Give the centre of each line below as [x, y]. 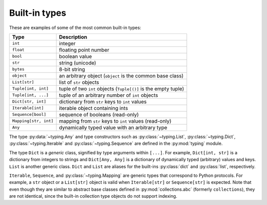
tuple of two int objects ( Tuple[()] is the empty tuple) [122, 89]
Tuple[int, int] [30, 89]
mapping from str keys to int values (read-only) [115, 121]
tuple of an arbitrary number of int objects [109, 95]
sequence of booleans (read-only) [99, 114]
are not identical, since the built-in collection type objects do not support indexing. [93, 196]
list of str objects [79, 82]
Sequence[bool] [29, 115]
